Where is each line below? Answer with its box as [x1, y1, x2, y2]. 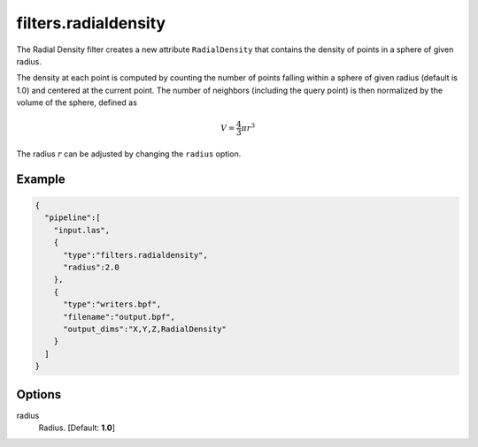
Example [16, 171, 66, 186]
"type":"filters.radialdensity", [63, 250, 208, 260]
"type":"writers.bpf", [63, 299, 162, 309]
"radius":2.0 [63, 262, 119, 273]
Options [16, 387, 62, 402]
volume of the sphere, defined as [16, 97, 137, 108]
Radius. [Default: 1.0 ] [38, 422, 115, 433]
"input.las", [53, 225, 111, 235]
